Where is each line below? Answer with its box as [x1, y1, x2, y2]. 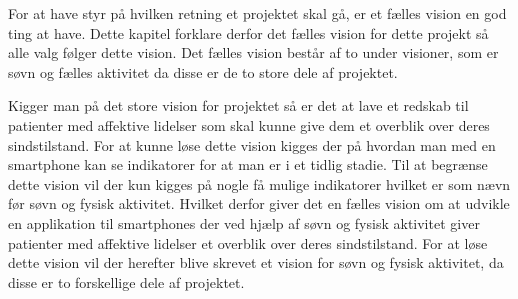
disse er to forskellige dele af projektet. [8, 271, 245, 292]
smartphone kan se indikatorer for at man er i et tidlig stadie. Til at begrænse [8, 154, 488, 175]
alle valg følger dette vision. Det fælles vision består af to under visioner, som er [8, 42, 499, 63]
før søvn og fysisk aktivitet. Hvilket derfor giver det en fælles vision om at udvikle [8, 193, 510, 214]
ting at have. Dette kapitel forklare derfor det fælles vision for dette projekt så [8, 22, 489, 43]
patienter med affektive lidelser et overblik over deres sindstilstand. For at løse [8, 232, 488, 253]
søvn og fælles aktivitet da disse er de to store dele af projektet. [8, 61, 398, 82]
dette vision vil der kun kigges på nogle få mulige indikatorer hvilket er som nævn [8, 173, 511, 194]
